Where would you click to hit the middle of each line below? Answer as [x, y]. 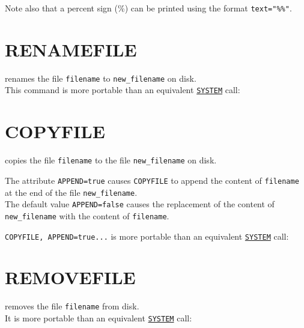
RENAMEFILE [71, 49]
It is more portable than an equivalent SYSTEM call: [99, 317]
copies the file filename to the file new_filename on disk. [111, 160]
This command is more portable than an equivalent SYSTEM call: [123, 90]
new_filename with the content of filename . [87, 215]
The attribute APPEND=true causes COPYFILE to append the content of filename [152, 180]
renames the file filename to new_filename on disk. [101, 78]
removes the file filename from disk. [72, 306]
